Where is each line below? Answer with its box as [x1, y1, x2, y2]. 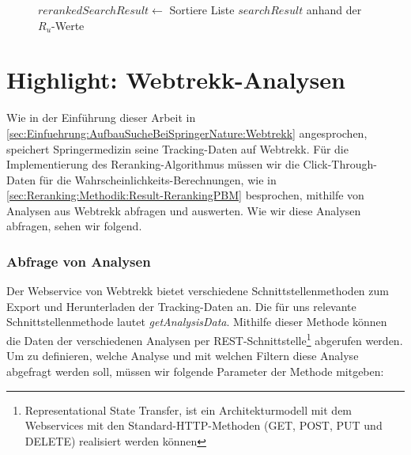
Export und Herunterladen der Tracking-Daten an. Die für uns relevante [6, 298, 356, 314]
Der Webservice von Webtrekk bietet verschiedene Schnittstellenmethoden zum [6, 282, 389, 299]
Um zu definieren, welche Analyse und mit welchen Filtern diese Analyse [6, 347, 359, 364]
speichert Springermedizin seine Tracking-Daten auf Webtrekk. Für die [6, 140, 349, 157]
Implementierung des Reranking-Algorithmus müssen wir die [6, 156, 300, 173]
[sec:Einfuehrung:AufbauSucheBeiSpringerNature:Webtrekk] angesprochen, [6, 124, 368, 141]
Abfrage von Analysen [6, 251, 151, 271]
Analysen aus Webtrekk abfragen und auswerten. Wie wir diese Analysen [6, 202, 361, 218]
